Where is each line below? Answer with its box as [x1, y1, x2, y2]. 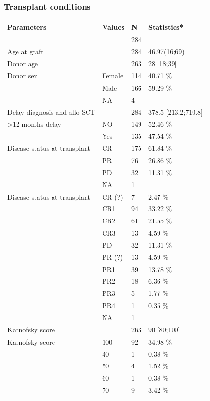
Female [102, 71, 123, 81]
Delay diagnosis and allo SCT [7, 107, 96, 117]
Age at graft [7, 46, 44, 56]
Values [102, 21, 124, 32]
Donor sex [7, 71, 37, 81]
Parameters [7, 21, 47, 32]
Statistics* [148, 21, 184, 32]
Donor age [7, 58, 38, 69]
